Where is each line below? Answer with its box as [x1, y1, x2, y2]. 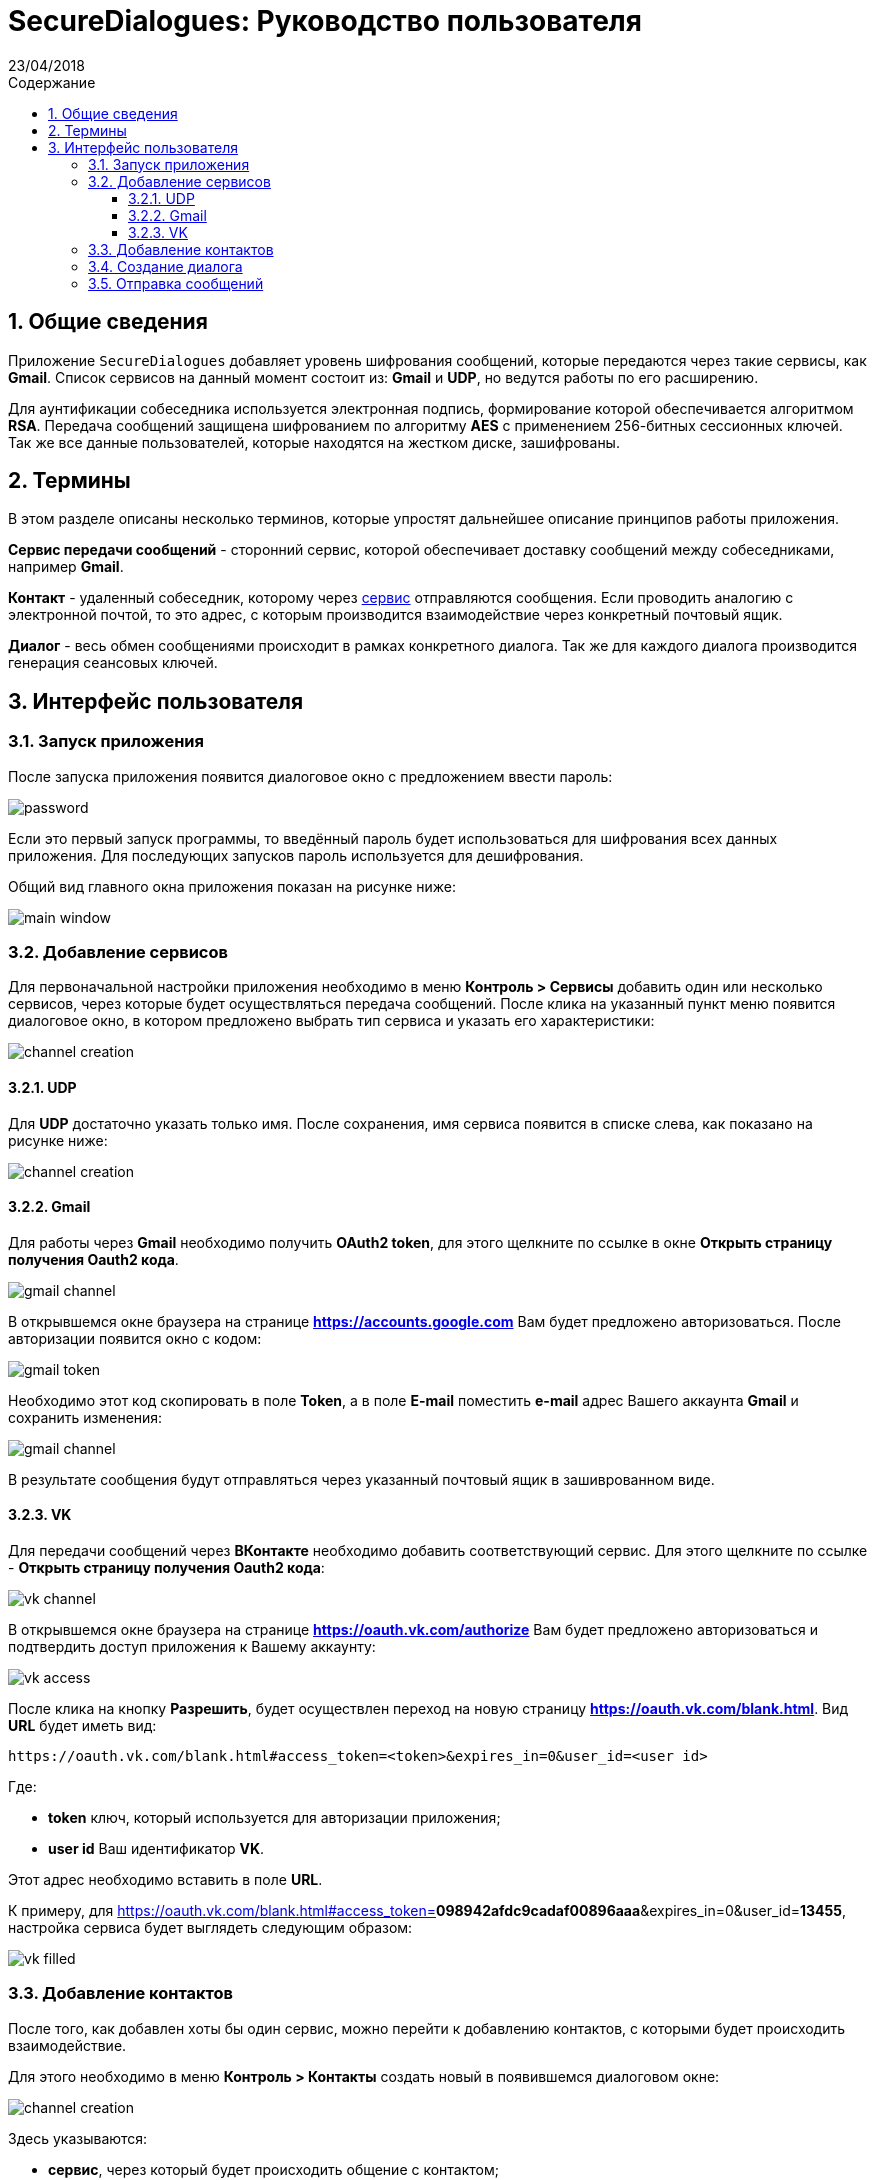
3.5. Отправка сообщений [88, 274, 264, 292]
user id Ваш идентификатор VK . [48, 1840, 265, 1858]
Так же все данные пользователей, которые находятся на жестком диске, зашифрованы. [8, 433, 620, 451]
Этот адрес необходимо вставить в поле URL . [8, 1871, 323, 1889]
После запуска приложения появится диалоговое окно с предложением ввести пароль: [8, 767, 613, 785]
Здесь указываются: [8, 2129, 148, 2147]
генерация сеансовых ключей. [8, 654, 218, 672]
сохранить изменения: [8, 1408, 163, 1426]
